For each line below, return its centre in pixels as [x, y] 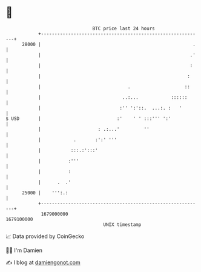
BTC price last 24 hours [124, 28]
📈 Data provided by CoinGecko [45, 236]
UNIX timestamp [122, 224]
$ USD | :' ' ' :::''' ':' [88, 118]
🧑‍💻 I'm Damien [24, 250]
